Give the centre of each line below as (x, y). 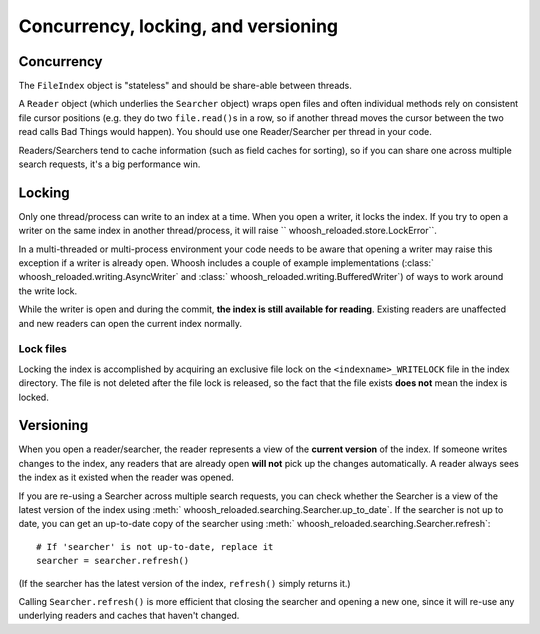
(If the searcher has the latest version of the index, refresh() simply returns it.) (184, 583)
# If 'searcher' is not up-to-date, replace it (155, 546)
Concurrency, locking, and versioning (178, 26)
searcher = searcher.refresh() (113, 561)
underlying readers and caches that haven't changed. (129, 616)
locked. (33, 397)
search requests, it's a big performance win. (109, 164)
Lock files (42, 349)
